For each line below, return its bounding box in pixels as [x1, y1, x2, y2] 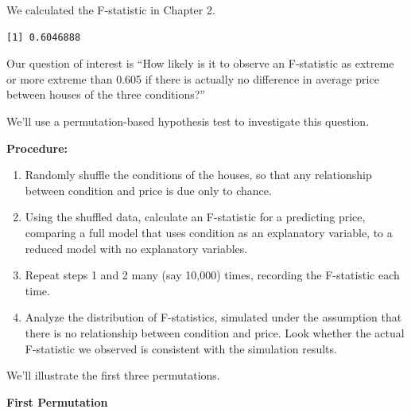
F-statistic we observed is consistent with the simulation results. [25, 340, 337, 357]
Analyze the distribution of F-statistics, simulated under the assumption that [25, 309, 402, 325]
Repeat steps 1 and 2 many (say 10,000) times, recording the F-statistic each [25, 267, 400, 283]
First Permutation [6, 393, 108, 410]
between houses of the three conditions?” [6, 86, 205, 103]
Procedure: [6, 139, 68, 156]
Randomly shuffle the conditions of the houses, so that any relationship [25, 166, 372, 183]
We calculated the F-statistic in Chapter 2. [6, 2, 215, 18]
